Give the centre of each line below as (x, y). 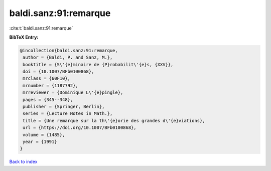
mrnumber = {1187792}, (51, 85)
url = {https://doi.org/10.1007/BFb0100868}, (80, 128)
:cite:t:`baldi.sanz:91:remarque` (41, 28)
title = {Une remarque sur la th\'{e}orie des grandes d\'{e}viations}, (114, 121)
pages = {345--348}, (48, 100)
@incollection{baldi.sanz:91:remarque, (69, 50)
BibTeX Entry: (24, 37)
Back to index (23, 162)
